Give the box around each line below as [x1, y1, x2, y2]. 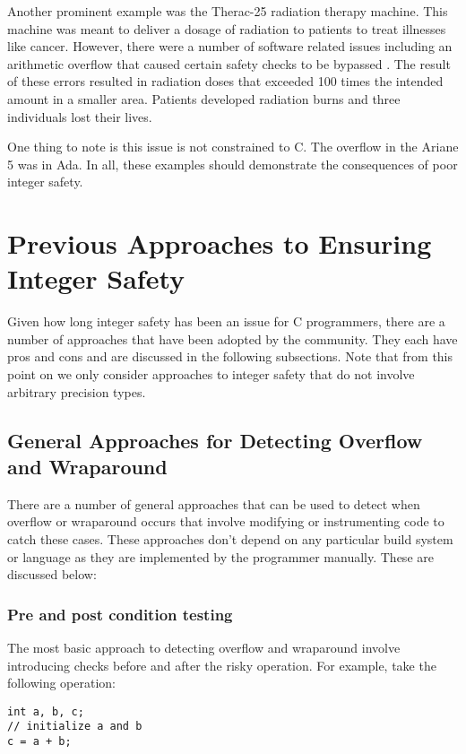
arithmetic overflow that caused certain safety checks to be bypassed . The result [7, 54, 451, 73]
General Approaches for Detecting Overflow [7, 426, 423, 454]
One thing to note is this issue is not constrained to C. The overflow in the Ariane [7, 137, 459, 156]
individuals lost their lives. [7, 107, 152, 126]
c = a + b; [7, 735, 72, 749]
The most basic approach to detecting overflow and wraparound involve [7, 638, 401, 656]
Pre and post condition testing [7, 602, 233, 625]
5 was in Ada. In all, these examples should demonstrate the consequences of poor [7, 154, 458, 173]
